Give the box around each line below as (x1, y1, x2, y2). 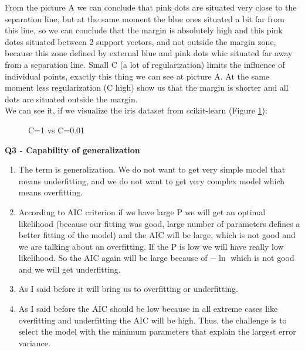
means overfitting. (18, 186, 83, 198)
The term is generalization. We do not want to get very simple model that (18, 163, 286, 175)
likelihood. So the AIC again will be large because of (18, 252, 208, 264)
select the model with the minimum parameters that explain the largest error (18, 325, 296, 338)
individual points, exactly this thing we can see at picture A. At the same (5, 70, 270, 82)
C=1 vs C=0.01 (28, 123, 85, 136)
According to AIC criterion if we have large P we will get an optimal (18, 205, 266, 218)
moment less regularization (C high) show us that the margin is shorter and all (5, 81, 289, 94)
